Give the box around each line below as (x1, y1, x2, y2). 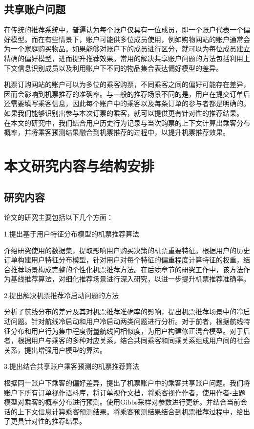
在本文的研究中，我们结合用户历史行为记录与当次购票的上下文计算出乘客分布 (4, 117, 250, 128)
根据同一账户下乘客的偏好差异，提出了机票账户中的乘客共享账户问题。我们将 (4, 378, 250, 388)
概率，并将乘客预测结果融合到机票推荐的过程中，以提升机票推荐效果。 (4, 127, 230, 137)
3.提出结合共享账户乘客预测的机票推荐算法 (4, 361, 139, 371)
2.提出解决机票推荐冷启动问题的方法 (4, 290, 119, 300)
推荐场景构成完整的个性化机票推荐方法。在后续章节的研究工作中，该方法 (10, 264, 243, 274)
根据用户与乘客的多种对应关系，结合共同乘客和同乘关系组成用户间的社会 (17, 335, 250, 345)
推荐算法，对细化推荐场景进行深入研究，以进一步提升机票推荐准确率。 (24, 274, 250, 284)
